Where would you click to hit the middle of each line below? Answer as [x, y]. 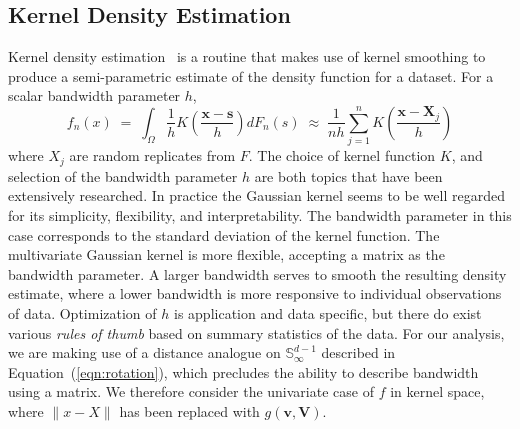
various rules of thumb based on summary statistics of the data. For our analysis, [256, 332]
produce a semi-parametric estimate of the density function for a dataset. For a [251, 75]
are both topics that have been [348, 175]
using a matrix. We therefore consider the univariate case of [191, 391]
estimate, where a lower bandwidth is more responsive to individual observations [255, 293]
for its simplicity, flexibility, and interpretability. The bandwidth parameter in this [260, 214]
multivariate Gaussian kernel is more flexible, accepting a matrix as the [226, 254]
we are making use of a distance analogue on [144, 352]
